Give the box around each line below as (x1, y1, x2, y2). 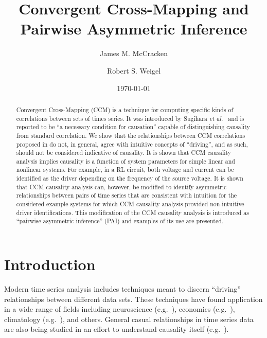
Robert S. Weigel (106, 65, 161, 76)
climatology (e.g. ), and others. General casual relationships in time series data (4, 313, 254, 324)
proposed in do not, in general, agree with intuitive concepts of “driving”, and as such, (16, 139, 248, 148)
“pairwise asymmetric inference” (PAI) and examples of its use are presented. (16, 217, 224, 225)
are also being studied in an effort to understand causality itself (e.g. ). (4, 324, 229, 334)
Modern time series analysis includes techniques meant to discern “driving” (4, 283, 241, 294)
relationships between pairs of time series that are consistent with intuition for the (16, 191, 237, 200)
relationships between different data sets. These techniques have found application (4, 293, 263, 304)
